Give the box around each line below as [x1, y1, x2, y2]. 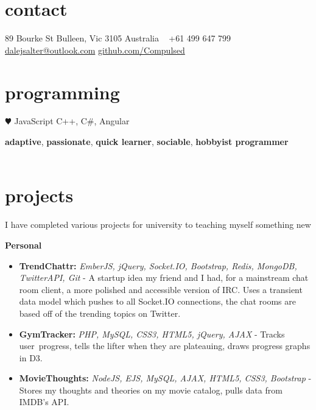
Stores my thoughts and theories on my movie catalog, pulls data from [19, 383, 283, 396]
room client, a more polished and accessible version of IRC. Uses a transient [19, 283, 303, 295]
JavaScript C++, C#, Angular [14, 115, 130, 127]
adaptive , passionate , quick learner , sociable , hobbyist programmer [5, 135, 289, 148]
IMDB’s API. [19, 395, 69, 408]
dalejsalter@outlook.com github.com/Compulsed [5, 43, 185, 56]
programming [5, 79, 120, 104]
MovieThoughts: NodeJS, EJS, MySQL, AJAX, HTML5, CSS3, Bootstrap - [19, 372, 312, 384]
